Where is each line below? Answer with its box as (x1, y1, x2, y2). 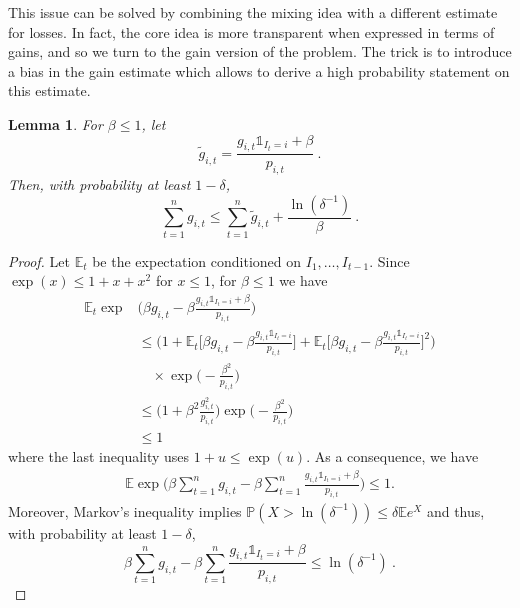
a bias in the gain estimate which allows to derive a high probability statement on (8, 60, 510, 81)
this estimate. (8, 80, 91, 101)
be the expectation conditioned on (92, 250, 302, 271)
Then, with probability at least (8, 174, 191, 195)
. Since (369, 250, 410, 271)
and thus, (426, 500, 485, 521)
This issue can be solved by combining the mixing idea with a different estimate (8, 2, 498, 22)
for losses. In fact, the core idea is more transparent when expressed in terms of (8, 21, 495, 42)
